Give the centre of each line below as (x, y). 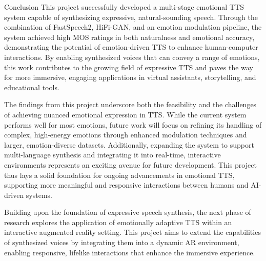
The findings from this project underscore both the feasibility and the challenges (130, 104)
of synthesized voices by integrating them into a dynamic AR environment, (122, 242)
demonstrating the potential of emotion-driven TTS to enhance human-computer (131, 47)
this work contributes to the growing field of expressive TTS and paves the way (129, 67)
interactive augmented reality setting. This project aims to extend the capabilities (132, 232)
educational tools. (32, 87)
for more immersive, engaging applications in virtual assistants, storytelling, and (130, 77)
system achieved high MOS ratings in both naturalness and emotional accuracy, (129, 37)
